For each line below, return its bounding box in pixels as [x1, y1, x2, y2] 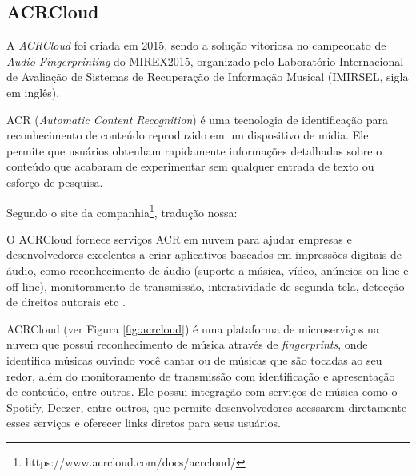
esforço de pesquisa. [6, 173, 103, 190]
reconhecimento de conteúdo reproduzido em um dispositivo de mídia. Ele [6, 127, 369, 143]
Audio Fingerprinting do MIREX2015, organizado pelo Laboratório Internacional [6, 52, 404, 69]
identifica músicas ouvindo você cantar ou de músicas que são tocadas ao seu [6, 351, 382, 368]
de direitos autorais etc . [6, 293, 126, 310]
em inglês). [6, 83, 60, 100]
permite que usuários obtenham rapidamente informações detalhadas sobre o [6, 142, 382, 159]
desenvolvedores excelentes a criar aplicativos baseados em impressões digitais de [6, 246, 402, 263]
